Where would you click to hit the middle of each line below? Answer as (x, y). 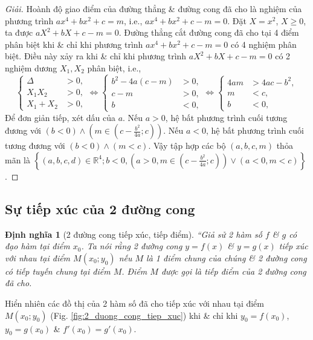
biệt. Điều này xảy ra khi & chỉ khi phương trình (96, 56)
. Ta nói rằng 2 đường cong (132, 246)
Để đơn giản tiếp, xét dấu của (60, 117)
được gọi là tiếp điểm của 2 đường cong (234, 271)
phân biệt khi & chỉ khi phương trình (74, 44)
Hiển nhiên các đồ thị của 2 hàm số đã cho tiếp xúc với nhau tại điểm (135, 303)
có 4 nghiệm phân (263, 44)
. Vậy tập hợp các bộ (187, 145)
